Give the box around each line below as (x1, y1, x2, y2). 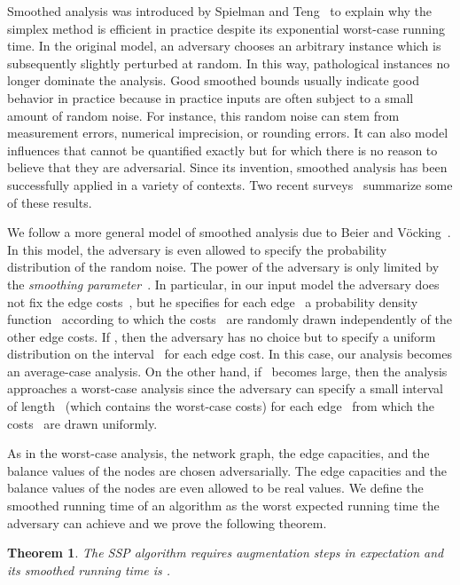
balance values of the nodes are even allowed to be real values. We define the (7, 478, 424, 497)
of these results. (7, 193, 92, 211)
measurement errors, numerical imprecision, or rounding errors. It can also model (7, 123, 448, 142)
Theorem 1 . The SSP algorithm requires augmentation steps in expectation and (7, 543, 444, 562)
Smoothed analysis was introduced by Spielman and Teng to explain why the (7, 2, 433, 20)
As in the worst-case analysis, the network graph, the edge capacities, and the (7, 444, 430, 462)
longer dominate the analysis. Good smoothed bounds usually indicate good (7, 71, 419, 90)
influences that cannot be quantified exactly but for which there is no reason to (7, 140, 438, 159)
